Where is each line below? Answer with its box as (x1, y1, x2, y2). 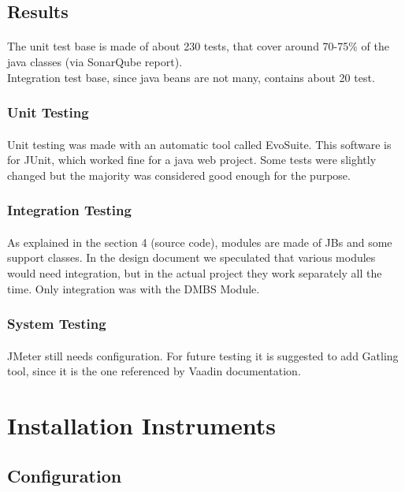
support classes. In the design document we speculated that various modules (7, 249, 376, 266)
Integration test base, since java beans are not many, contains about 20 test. (7, 69, 375, 85)
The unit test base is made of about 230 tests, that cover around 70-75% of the (7, 38, 389, 54)
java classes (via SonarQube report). (7, 53, 183, 69)
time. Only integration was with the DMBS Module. (7, 280, 260, 296)
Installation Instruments (7, 409, 276, 441)
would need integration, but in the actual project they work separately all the (7, 265, 382, 281)
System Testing (7, 314, 106, 334)
